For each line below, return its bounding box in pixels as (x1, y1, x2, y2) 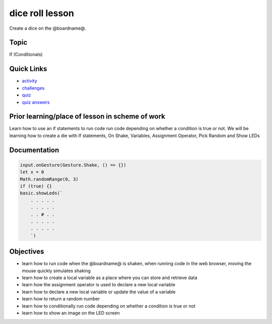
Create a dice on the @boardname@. (9, 25, 86, 31)
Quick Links (9, 64, 47, 73)
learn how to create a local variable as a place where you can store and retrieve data (22, 275, 197, 281)
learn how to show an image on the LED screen (22, 310, 120, 316)
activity (22, 78, 37, 84)
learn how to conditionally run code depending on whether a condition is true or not (22, 303, 196, 309)
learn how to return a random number (22, 296, 100, 302)
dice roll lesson (9, 8, 74, 19)
